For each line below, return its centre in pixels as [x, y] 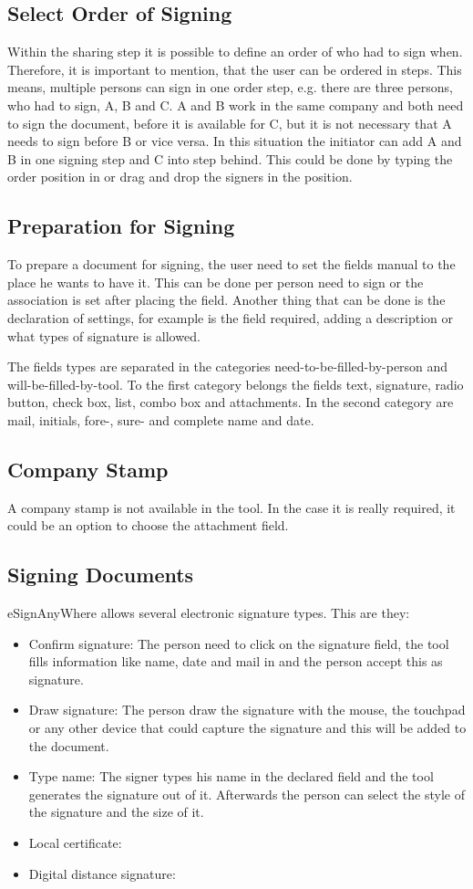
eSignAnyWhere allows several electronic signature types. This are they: [209, 613]
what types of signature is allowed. [104, 335]
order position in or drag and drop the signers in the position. [180, 177]
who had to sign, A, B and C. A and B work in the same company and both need [236, 105]
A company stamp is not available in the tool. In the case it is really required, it [231, 507]
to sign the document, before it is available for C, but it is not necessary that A [230, 123]
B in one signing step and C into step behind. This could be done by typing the [230, 158]
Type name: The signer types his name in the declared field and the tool [231, 776]
